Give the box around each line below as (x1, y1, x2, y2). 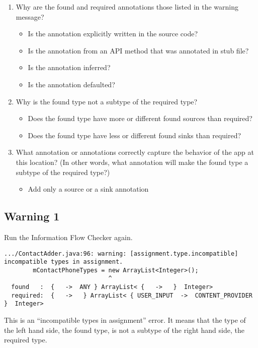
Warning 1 (4, 208, 60, 224)
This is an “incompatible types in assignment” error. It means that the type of (4, 315, 246, 325)
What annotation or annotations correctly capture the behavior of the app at (16, 147, 254, 157)
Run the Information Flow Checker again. (4, 231, 133, 242)
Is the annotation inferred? (28, 62, 111, 73)
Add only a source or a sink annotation (28, 184, 149, 194)
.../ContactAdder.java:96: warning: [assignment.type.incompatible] (4, 250, 238, 257)
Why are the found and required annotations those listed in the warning (16, 2, 239, 12)
